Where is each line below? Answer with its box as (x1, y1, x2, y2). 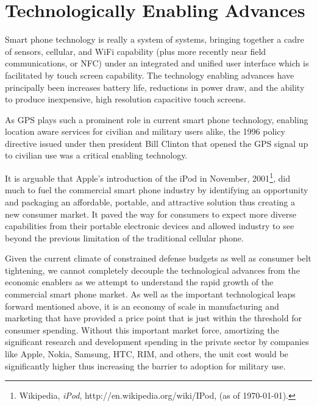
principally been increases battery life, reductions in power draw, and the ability (5, 80, 305, 93)
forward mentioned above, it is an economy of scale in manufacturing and (5, 299, 279, 312)
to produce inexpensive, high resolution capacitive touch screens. (5, 93, 246, 105)
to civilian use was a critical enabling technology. (5, 149, 188, 162)
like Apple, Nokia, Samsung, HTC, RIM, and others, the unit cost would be (5, 347, 288, 360)
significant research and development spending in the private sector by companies (5, 335, 309, 348)
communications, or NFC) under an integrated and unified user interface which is (5, 57, 309, 69)
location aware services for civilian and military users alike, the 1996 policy (5, 125, 285, 138)
